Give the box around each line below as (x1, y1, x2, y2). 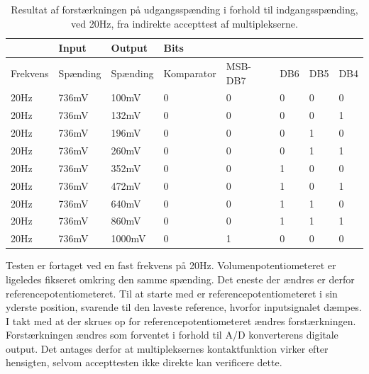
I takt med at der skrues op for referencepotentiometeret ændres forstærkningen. (6, 313, 356, 328)
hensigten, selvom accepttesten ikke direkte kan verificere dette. (6, 355, 282, 370)
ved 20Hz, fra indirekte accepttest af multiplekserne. (71, 16, 298, 30)
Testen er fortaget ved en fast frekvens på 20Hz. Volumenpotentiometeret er (6, 258, 336, 273)
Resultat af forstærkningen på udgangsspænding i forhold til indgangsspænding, (11, 2, 358, 16)
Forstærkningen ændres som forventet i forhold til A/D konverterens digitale (6, 327, 338, 342)
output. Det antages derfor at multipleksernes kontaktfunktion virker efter (6, 341, 329, 356)
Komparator (163, 65, 216, 80)
